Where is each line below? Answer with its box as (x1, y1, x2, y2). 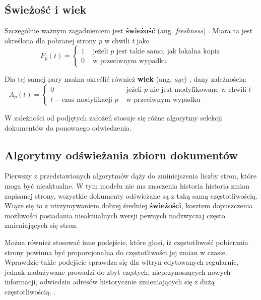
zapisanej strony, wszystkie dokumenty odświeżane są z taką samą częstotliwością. (5, 190, 257, 201)
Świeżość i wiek (5, 2, 87, 17)
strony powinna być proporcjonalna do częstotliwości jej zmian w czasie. (5, 247, 227, 257)
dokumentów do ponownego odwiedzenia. (5, 122, 132, 133)
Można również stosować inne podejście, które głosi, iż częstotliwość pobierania (5, 236, 248, 247)
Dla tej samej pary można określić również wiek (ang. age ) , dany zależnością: (5, 74, 247, 84)
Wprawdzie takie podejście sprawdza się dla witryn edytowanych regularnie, (5, 257, 239, 267)
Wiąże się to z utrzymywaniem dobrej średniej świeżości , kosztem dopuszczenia (5, 200, 253, 211)
